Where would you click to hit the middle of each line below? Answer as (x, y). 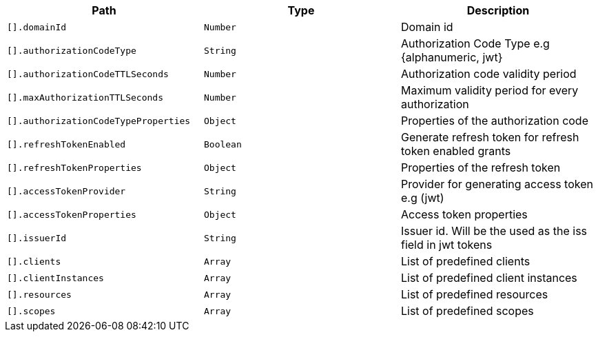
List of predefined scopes (467, 311)
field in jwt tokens (446, 245)
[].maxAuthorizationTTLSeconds (85, 97)
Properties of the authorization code (494, 121)
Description (498, 10)
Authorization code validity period (488, 74)
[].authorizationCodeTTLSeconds (88, 74)
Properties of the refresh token (481, 167)
